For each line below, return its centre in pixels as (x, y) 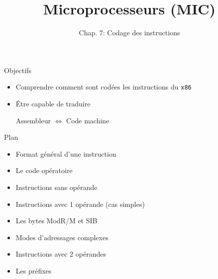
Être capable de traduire (53, 103)
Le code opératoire (44, 170)
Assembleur (33, 120)
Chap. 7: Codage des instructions (129, 33)
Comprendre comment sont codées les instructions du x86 (104, 87)
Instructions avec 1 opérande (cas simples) (80, 204)
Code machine (88, 120)
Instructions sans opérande (56, 187)
